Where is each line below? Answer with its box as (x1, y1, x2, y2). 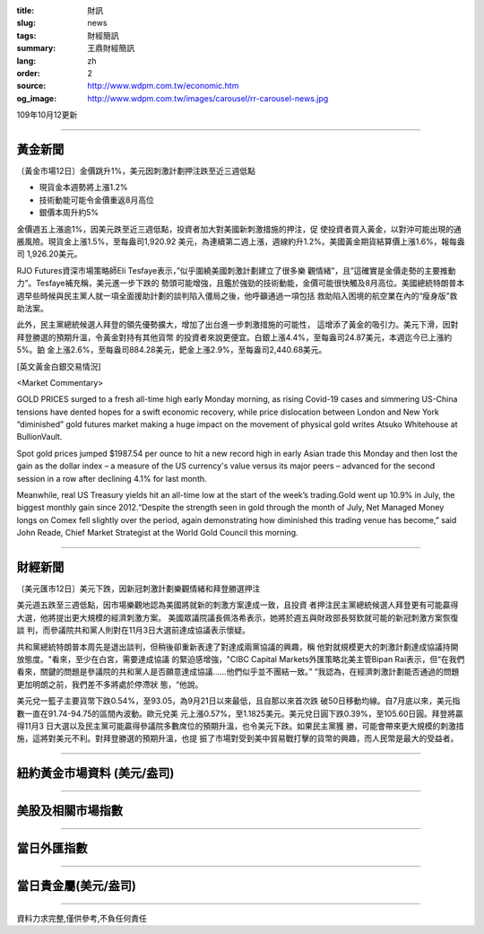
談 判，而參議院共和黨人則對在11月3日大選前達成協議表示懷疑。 (16, 624, 250, 636)
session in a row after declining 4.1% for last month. (16, 473, 207, 484)
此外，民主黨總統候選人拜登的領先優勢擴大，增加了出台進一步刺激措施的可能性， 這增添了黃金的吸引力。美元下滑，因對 (16, 319, 459, 330)
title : (16, 5, 35, 15)
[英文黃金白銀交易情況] (16, 361, 102, 371)
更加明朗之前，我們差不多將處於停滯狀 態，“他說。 (16, 678, 203, 690)
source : (16, 81, 47, 92)
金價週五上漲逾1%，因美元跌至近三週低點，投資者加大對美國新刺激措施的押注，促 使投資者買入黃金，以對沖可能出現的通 (16, 223, 462, 234)
